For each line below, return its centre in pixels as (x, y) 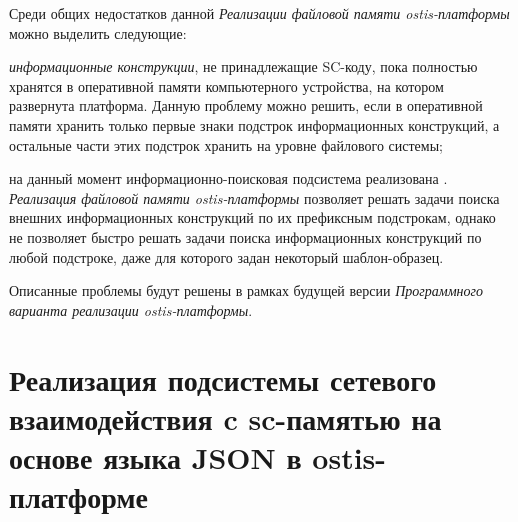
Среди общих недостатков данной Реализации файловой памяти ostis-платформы (259, 13)
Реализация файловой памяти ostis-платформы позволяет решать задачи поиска (254, 197)
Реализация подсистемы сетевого (223, 378)
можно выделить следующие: (98, 32)
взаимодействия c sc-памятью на (225, 417)
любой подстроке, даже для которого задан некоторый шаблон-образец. (226, 256)
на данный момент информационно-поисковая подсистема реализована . (228, 178)
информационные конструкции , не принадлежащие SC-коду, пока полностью (243, 66)
